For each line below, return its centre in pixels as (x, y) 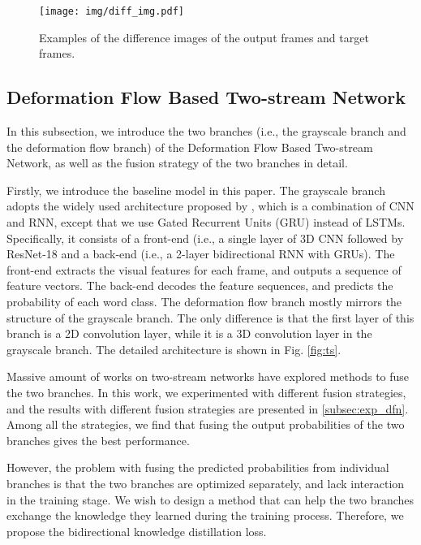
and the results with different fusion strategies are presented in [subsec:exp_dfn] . (208, 408)
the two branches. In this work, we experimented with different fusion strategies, (206, 392)
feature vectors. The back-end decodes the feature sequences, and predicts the (200, 285)
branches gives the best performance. (98, 440)
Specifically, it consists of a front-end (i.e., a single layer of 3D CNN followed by (205, 238)
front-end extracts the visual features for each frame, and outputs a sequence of (204, 269)
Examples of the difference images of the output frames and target (204, 37)
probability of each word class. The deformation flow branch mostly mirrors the (204, 301)
